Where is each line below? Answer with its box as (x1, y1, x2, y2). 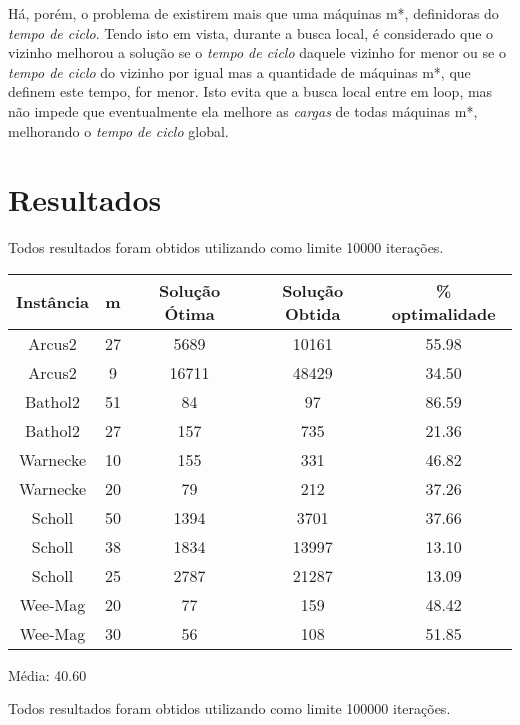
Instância (16, 290, 90, 314)
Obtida (284, 301, 341, 325)
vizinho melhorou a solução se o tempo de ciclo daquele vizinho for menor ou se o (8, 42, 506, 63)
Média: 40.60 (8, 664, 87, 685)
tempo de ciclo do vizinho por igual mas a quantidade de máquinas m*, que (8, 61, 471, 82)
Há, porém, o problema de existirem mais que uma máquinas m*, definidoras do (8, 3, 499, 23)
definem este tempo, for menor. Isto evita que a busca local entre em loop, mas (8, 81, 493, 102)
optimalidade (391, 301, 496, 325)
